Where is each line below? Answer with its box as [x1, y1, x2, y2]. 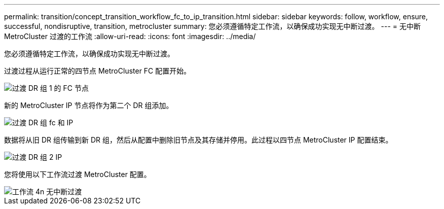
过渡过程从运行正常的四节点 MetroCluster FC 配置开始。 [4, 66, 191, 75]
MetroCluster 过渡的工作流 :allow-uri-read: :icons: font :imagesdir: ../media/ [4, 32, 256, 41]
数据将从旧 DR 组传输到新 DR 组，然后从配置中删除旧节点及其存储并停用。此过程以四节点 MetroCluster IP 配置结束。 [4, 135, 393, 144]
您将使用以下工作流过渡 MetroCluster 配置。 [4, 170, 151, 179]
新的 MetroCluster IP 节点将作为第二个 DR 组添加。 [4, 101, 173, 110]
